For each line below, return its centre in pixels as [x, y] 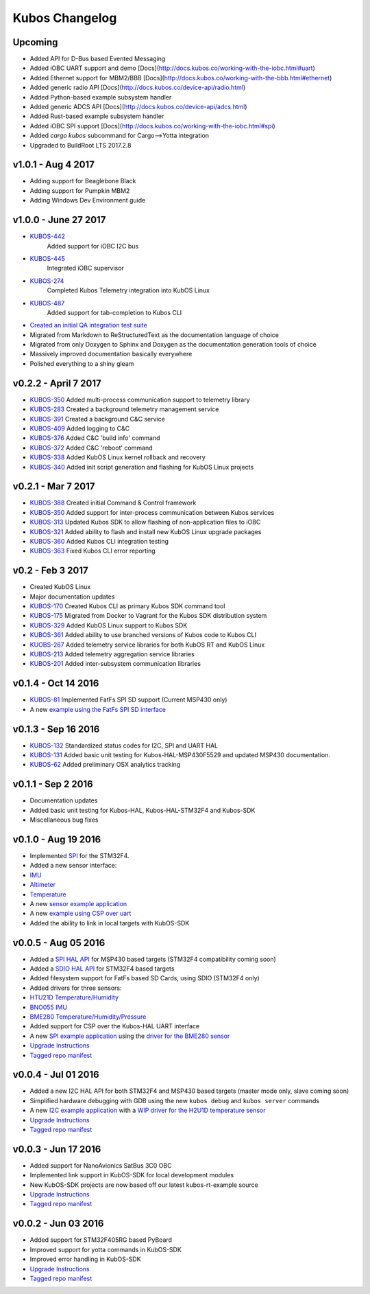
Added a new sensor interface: [73, 866]
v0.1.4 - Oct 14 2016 [56, 683]
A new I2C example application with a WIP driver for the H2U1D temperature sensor [148, 1110]
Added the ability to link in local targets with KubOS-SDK [110, 923]
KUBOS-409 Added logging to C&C [80, 428]
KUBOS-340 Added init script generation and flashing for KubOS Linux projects [142, 467]
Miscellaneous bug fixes [64, 820]
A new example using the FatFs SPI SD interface [98, 709]
